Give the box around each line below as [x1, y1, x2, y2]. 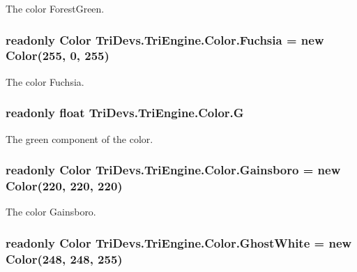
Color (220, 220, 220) [6, 176, 123, 194]
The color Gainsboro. [6, 204, 96, 219]
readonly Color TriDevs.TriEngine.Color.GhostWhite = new [6, 234, 352, 251]
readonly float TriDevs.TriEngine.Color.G [6, 104, 244, 121]
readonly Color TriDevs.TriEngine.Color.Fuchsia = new [6, 31, 324, 48]
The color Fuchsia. [6, 74, 84, 89]
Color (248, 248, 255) [6, 250, 123, 267]
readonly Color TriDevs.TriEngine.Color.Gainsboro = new [6, 161, 341, 179]
